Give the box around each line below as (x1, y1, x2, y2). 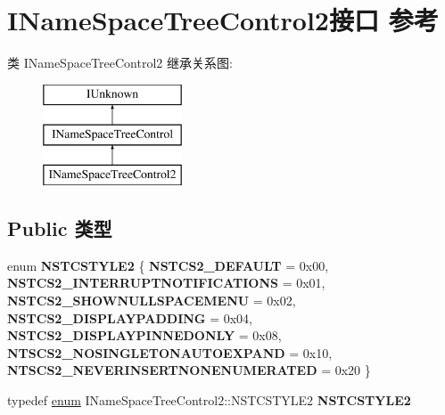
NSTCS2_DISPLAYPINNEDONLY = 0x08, (7, 326, 282, 345)
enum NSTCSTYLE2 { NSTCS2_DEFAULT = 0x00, (7, 256, 329, 274)
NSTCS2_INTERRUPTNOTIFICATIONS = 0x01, (7, 273, 326, 292)
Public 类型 (7, 215, 112, 242)
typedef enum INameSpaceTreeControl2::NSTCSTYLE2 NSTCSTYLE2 (7, 391, 411, 410)
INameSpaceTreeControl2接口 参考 (7, 2, 439, 38)
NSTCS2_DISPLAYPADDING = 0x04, (7, 308, 253, 327)
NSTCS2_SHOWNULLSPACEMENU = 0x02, (7, 291, 296, 310)
